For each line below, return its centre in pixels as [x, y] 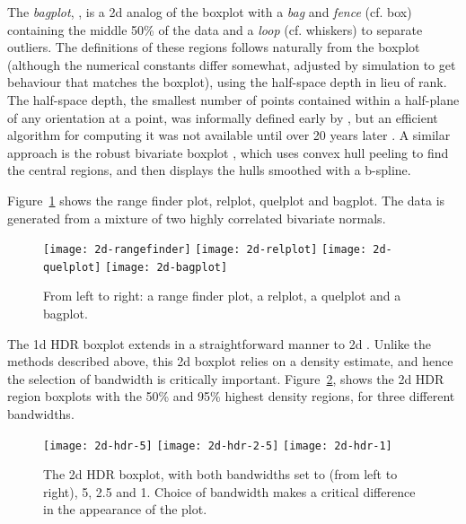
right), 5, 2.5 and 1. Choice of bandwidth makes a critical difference [229, 491]
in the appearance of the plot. [125, 509]
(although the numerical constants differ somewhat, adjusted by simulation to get [232, 64]
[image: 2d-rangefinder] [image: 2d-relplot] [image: [205, 250]
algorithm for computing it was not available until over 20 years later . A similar [229, 135]
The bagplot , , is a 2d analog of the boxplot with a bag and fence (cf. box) [210, 12]
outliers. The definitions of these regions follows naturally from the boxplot [214, 47]
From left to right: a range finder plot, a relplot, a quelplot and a [222, 296]
